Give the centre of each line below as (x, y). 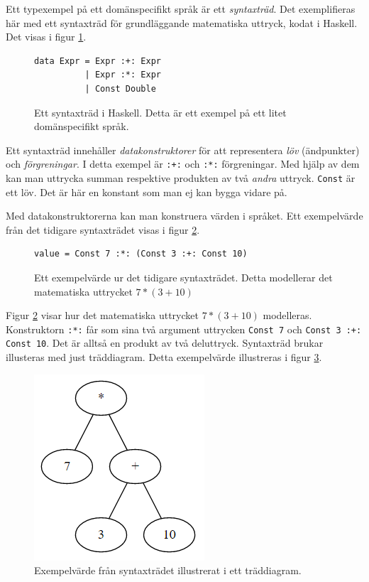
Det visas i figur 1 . (46, 37)
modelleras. (287, 315)
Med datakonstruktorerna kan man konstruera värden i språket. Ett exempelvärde (184, 216)
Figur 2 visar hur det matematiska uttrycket (102, 315)
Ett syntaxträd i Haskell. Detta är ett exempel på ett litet (160, 112)
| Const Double (120, 88)
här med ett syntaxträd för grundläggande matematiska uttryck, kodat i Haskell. (182, 22)
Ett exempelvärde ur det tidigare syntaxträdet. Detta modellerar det (183, 277)
